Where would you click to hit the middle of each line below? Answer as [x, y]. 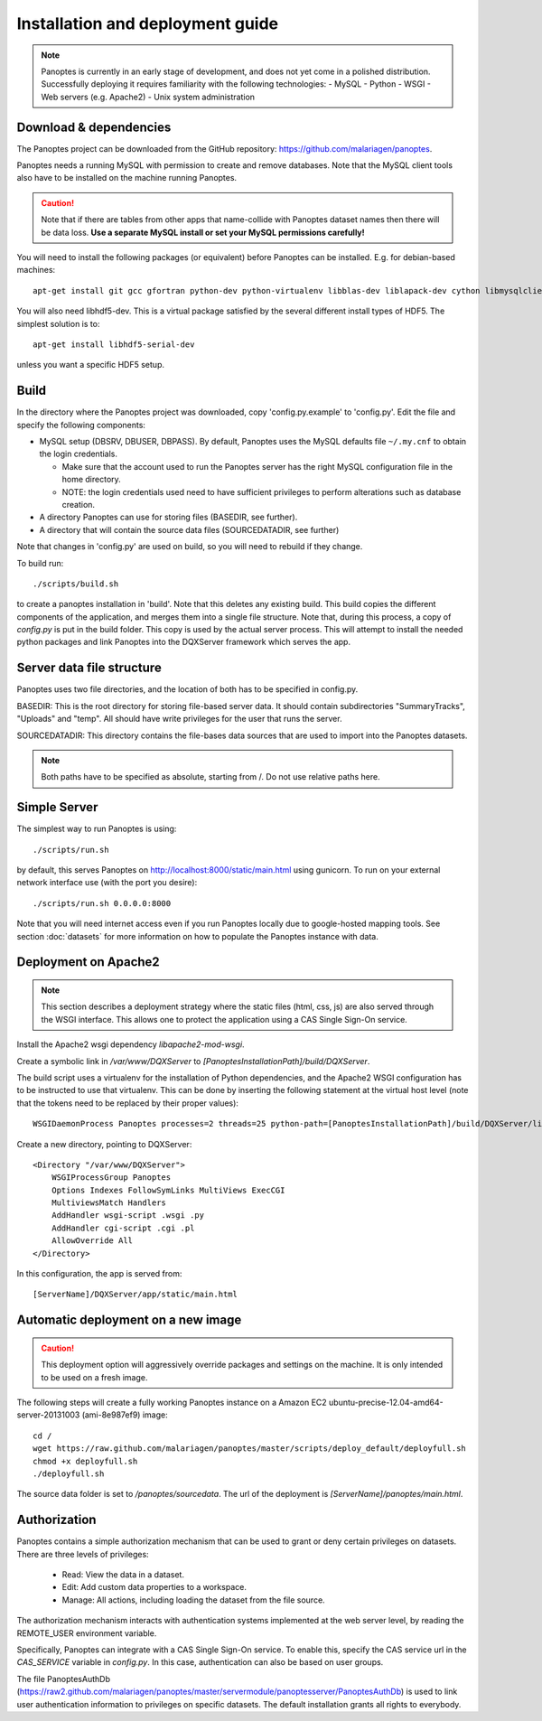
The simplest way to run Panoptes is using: [97, 829]
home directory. [91, 480]
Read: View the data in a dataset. [123, 1575]
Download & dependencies [94, 127]
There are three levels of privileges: [83, 1554]
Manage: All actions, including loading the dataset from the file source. [193, 1600]
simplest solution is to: [58, 323]
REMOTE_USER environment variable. [87, 1633]
